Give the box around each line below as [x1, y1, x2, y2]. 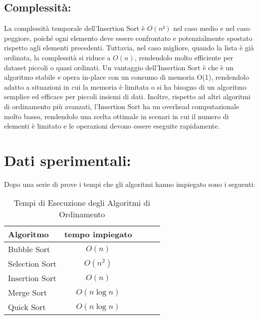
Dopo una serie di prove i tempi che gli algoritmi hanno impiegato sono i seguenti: [4, 178, 256, 189]
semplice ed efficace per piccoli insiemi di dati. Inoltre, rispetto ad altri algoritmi [4, 91, 251, 102]
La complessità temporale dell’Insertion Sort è [4, 23, 145, 33]
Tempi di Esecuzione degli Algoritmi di [13, 197, 150, 209]
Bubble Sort [8, 243, 50, 255]
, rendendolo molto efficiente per [134, 52, 234, 62]
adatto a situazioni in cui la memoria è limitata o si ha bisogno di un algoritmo [4, 81, 247, 92]
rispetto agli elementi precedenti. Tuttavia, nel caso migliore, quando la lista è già [4, 42, 254, 53]
